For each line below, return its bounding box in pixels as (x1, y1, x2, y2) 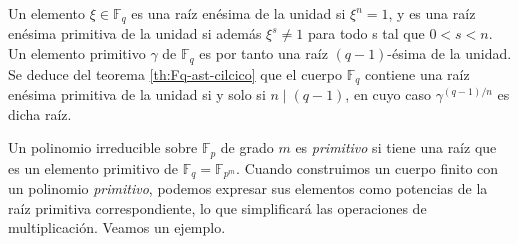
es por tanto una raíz (199, 43, 328, 64)
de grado (220, 137, 274, 158)
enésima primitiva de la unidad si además (8, 23, 262, 44)
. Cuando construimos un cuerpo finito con (236, 157, 499, 178)
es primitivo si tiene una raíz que (295, 137, 497, 158)
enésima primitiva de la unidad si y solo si (8, 83, 266, 104)
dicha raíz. (8, 103, 72, 124)
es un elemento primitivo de (8, 157, 179, 178)
